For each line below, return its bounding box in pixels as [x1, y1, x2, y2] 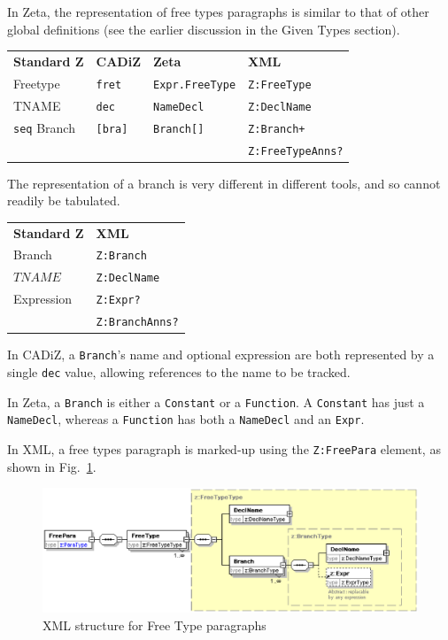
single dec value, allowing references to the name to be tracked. [7, 362, 351, 381]
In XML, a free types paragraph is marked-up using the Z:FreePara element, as [7, 439, 441, 458]
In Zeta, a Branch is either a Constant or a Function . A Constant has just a [7, 392, 425, 411]
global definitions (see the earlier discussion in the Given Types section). [7, 19, 400, 38]
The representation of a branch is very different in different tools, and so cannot [7, 173, 441, 192]
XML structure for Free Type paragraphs [42, 615, 266, 634]
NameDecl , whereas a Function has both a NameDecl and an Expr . [7, 410, 365, 428]
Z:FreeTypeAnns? [248, 144, 344, 158]
